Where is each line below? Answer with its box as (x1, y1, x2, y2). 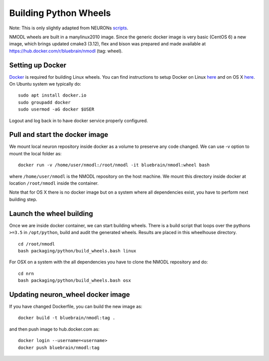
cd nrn (18, 270, 34, 276)
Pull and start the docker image (9, 130, 109, 139)
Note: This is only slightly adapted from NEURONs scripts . (9, 25, 129, 31)
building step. (9, 196, 37, 202)
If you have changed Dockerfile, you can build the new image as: (9, 303, 142, 309)
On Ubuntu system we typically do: (9, 81, 82, 87)
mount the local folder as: (9, 150, 62, 156)
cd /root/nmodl (18, 241, 55, 246)
